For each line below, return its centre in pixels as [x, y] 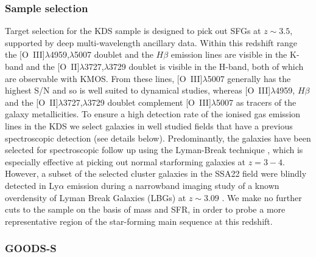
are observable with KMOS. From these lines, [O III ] [104, 78]
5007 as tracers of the [256, 102]
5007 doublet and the [114, 54]
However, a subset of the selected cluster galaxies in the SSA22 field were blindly [156, 173]
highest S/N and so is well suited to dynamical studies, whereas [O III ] [138, 90]
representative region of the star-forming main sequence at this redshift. [139, 221]
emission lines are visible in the [229, 54]
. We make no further [262, 197]
